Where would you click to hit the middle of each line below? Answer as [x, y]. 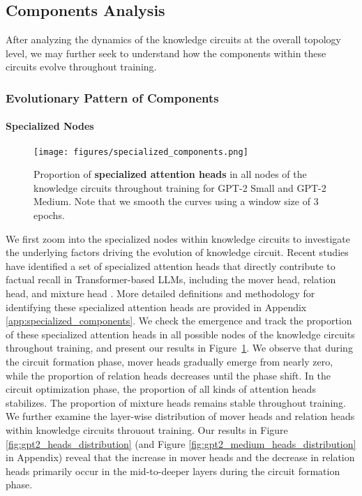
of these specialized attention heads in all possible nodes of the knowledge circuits [180, 334]
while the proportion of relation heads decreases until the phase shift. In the [168, 375]
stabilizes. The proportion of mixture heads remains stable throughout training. [176, 402]
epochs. [49, 215]
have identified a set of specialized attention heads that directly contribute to [171, 265]
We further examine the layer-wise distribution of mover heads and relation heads [180, 416]
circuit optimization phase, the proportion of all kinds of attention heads [161, 389]
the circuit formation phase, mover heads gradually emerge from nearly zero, [169, 361]
